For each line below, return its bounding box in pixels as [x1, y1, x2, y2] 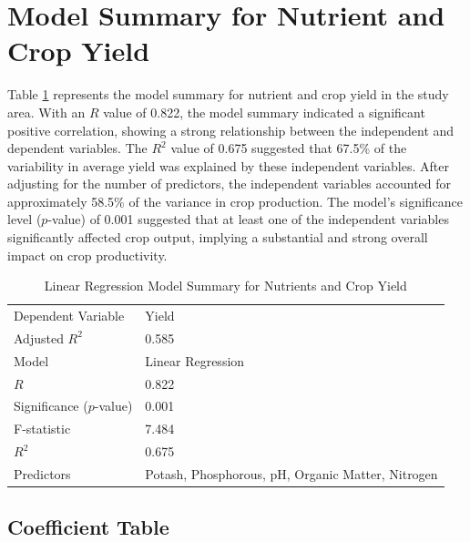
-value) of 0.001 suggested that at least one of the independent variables [47, 210, 449, 229]
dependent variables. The [7, 138, 148, 158]
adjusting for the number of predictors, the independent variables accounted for [7, 174, 452, 193]
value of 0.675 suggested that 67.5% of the [170, 138, 407, 158]
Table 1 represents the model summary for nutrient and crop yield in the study [7, 85, 449, 104]
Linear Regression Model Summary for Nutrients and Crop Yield [44, 276, 407, 295]
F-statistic [14, 419, 71, 438]
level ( [7, 210, 42, 229]
